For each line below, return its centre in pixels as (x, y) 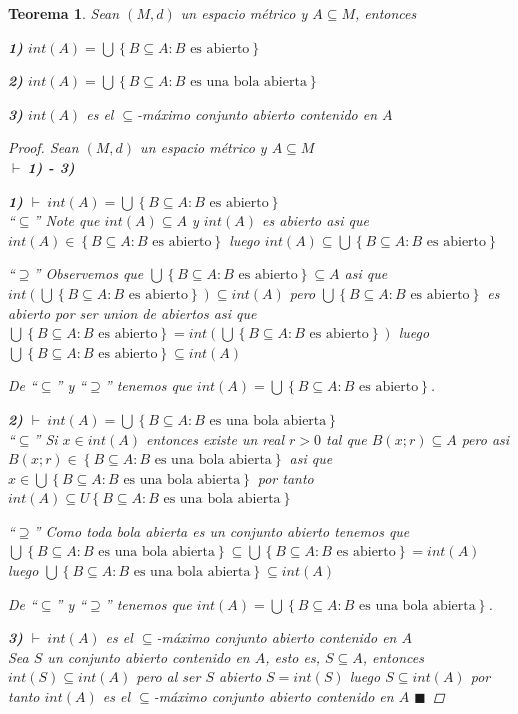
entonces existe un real (214, 438)
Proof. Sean (43, 147)
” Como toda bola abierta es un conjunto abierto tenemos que (221, 530)
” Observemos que (88, 273)
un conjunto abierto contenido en (148, 656)
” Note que (66, 220)
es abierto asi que (315, 220)
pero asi (485, 438)
